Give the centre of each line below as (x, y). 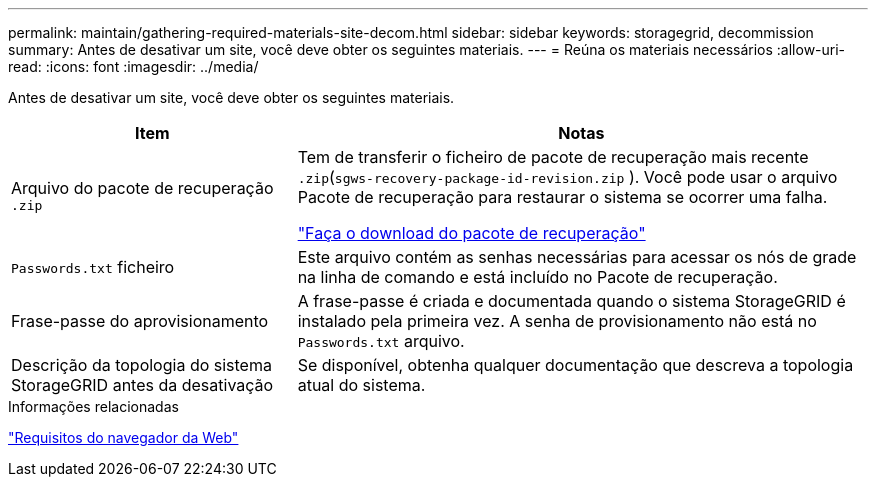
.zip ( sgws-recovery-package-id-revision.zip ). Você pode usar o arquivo (567, 177)
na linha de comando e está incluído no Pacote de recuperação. (537, 277)
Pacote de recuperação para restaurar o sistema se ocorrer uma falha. (562, 197)
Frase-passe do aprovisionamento (140, 321)
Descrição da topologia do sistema (141, 365)
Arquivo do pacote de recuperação (142, 187)
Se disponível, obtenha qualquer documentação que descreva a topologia (575, 365)
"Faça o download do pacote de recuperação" (471, 233)
